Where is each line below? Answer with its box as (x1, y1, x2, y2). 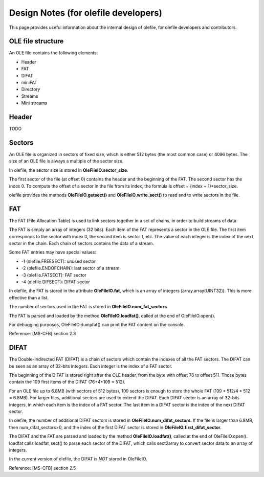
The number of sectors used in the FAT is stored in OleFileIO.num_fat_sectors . (9, 304, 168, 310)
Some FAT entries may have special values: (9, 250, 96, 255)
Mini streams (21, 100, 47, 106)
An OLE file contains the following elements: (9, 50, 98, 56)
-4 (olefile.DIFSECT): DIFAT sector (21, 279, 90, 285)
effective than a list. (9, 295, 49, 300)
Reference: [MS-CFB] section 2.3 (9, 331, 76, 337)
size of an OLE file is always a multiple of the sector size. (9, 158, 124, 164)
